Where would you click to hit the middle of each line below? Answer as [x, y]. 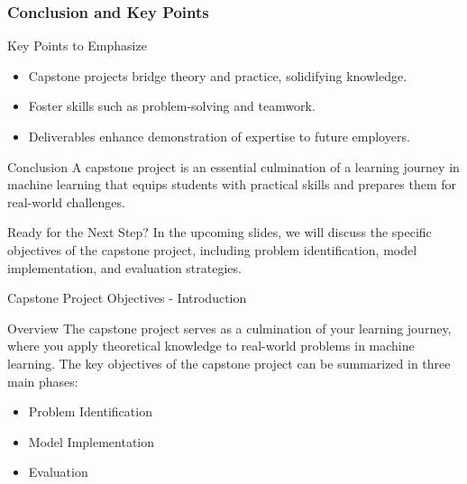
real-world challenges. [66, 201]
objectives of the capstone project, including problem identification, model [212, 249]
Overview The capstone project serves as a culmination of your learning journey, [229, 328]
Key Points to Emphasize [77, 46]
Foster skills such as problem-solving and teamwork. [172, 106]
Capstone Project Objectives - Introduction [127, 298]
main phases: [43, 381]
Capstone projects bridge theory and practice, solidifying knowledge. [218, 75]
